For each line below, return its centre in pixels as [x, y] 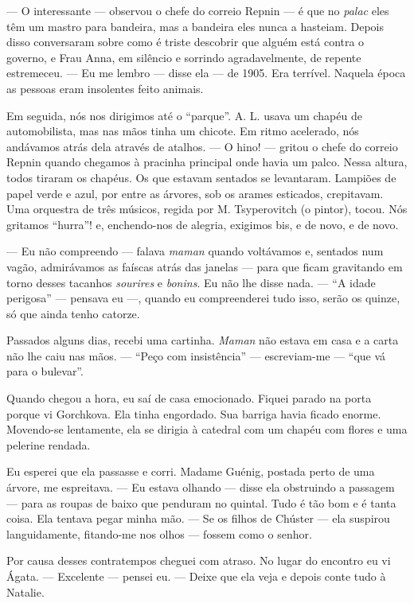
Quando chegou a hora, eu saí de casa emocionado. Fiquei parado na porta [189, 398]
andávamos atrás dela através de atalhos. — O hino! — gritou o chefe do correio [202, 146]
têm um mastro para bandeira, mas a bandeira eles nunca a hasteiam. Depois [195, 26]
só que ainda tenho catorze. [73, 313]
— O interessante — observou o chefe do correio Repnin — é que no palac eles [198, 10]
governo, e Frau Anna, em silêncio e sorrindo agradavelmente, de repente [184, 57]
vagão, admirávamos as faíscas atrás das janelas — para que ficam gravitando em [205, 266]
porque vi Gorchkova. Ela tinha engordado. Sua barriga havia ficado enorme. [194, 413]
